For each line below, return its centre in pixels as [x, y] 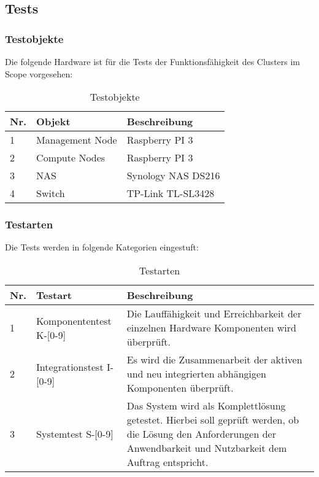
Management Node [77, 140]
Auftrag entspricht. [167, 462]
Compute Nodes [71, 158]
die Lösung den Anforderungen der [201, 434]
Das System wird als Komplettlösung [206, 405]
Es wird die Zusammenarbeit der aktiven [214, 359]
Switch [51, 193]
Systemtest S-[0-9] [75, 434]
